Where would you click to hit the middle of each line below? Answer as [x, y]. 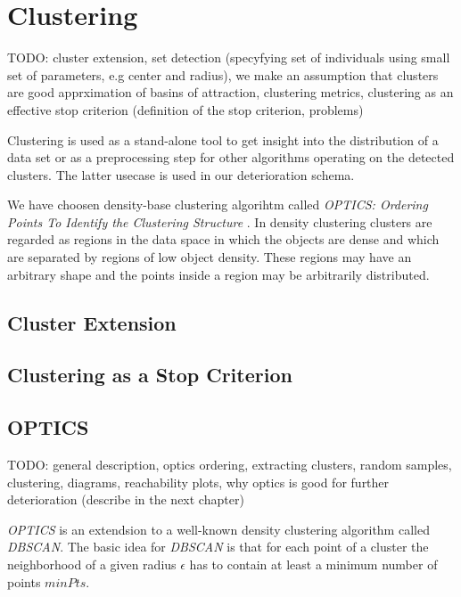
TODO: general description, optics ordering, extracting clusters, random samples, [230, 465]
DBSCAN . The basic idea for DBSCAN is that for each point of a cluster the [218, 547]
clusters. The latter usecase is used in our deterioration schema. [181, 174]
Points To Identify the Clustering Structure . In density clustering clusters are [220, 221]
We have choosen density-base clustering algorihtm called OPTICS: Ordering [218, 204]
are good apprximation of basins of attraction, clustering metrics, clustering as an [230, 92]
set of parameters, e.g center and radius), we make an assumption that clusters [223, 74]
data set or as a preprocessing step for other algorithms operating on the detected [231, 157]
